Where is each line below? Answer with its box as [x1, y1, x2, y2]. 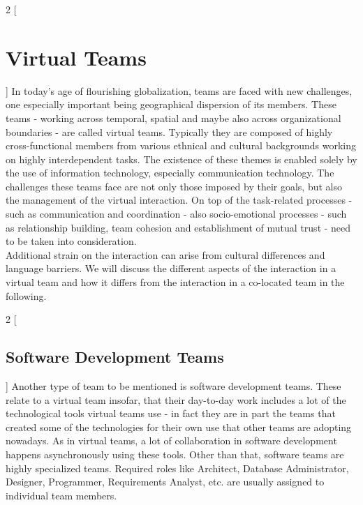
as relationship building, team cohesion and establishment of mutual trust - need [6, 220, 351, 234]
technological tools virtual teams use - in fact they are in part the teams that [6, 406, 336, 421]
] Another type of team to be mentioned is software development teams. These [6, 379, 341, 393]
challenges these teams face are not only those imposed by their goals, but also [6, 179, 343, 193]
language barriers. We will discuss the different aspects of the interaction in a [6, 261, 336, 276]
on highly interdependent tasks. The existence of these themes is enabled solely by [6, 151, 357, 166]
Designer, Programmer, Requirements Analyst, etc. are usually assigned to [6, 474, 325, 489]
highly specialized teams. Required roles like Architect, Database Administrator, [6, 460, 349, 475]
